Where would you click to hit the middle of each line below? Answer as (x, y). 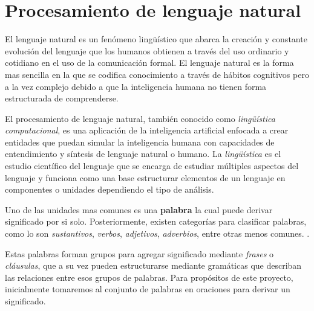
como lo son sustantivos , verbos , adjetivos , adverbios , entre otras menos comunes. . (157, 233)
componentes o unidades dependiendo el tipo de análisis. (110, 189)
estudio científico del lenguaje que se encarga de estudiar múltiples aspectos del (152, 166)
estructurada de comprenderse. (62, 98)
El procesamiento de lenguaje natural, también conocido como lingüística (140, 118)
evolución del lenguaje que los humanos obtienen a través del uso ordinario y (147, 50)
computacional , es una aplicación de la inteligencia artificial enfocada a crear (147, 130)
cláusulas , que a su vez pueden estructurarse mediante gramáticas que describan (153, 265)
